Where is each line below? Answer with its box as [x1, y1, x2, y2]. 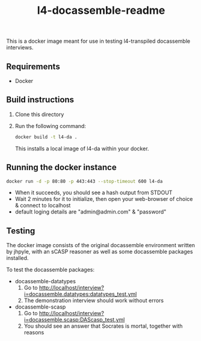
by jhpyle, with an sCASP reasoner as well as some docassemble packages [6, 248, 193, 256]
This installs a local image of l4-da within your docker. [14, 145, 149, 152]
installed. [6, 254, 29, 262]
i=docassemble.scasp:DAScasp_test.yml [23, 316, 125, 324]
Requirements [6, 61, 60, 72]
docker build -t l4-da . [14, 134, 78, 140]
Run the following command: [14, 122, 86, 129]
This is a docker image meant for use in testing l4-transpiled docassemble [6, 37, 191, 45]
